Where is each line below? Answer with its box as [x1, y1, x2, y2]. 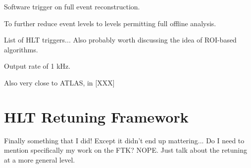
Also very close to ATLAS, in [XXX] [4, 77, 115, 87]
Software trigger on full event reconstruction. [4, 1, 140, 11]
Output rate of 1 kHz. [4, 61, 71, 71]
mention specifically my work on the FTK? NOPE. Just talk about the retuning [4, 145, 248, 155]
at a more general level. [4, 154, 75, 165]
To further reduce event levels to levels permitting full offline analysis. [4, 18, 216, 28]
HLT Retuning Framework [4, 106, 189, 126]
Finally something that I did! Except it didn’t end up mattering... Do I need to [4, 135, 245, 145]
